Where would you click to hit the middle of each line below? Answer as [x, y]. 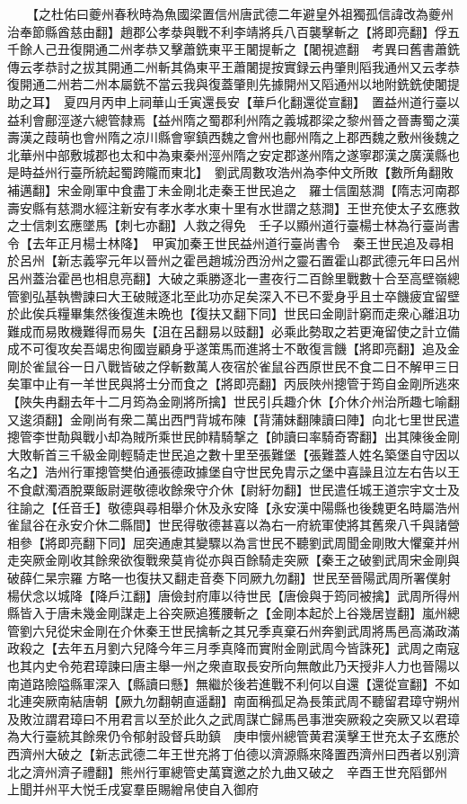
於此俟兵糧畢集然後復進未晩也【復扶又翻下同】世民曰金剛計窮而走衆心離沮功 [233, 313]
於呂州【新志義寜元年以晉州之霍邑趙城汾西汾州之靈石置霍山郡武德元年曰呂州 [233, 260]
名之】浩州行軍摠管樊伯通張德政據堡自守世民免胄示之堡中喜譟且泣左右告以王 [233, 472]
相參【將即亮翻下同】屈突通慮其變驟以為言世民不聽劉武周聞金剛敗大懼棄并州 [233, 542]
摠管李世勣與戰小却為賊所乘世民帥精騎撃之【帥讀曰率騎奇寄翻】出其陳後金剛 [233, 437]
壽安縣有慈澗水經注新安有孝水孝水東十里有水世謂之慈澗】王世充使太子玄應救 [233, 207]
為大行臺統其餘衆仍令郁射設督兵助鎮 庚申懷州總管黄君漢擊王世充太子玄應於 [233, 736]
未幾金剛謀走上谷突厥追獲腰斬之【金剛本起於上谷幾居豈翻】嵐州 [258, 613]
